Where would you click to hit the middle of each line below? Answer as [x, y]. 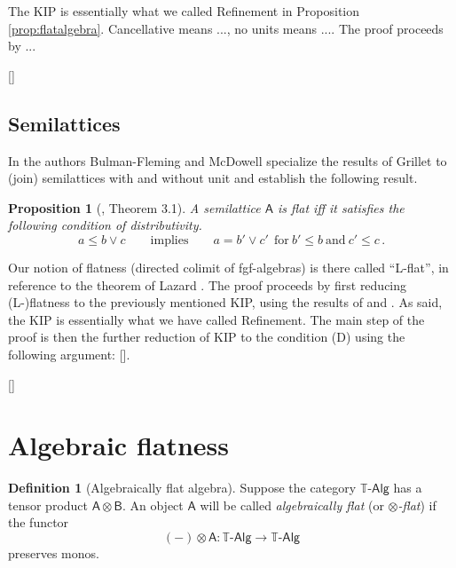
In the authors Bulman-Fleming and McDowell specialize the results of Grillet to [228, 160]
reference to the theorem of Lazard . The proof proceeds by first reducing [208, 284]
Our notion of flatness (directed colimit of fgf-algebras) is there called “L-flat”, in [228, 267]
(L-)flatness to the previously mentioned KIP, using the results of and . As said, [225, 302]
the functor [39, 522]
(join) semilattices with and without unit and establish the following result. [213, 178]
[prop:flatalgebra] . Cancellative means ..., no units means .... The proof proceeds [226, 28]
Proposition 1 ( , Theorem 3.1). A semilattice [134, 207]
